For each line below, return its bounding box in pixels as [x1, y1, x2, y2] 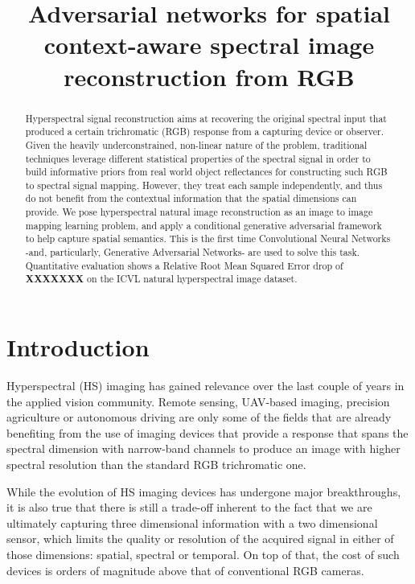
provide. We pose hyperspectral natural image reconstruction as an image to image [25, 205, 373, 219]
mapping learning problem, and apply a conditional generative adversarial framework [25, 218, 382, 232]
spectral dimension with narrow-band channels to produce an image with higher [6, 440, 401, 457]
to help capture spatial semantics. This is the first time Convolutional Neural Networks [25, 232, 391, 245]
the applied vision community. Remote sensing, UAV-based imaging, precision [6, 393, 390, 409]
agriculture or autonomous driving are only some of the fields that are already [6, 409, 392, 426]
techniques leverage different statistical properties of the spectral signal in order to [25, 151, 371, 165]
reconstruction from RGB [64, 60, 355, 93]
